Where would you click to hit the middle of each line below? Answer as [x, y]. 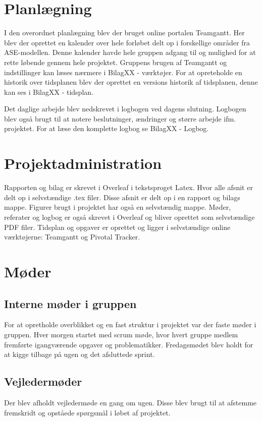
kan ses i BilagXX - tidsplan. [49, 92]
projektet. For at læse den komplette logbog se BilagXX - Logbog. [107, 128]
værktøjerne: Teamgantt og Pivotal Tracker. [72, 237]
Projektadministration [83, 163]
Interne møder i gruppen [70, 303]
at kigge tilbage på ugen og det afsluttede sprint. [80, 354]
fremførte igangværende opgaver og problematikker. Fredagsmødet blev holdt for [129, 344]
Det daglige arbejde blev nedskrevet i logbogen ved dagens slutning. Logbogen [125, 109]
